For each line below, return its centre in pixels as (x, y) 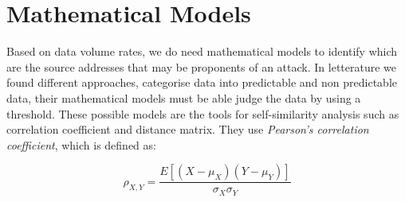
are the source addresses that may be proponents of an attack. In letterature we (202, 66)
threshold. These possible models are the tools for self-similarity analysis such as (203, 113)
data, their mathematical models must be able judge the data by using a (184, 97)
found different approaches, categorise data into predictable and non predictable (202, 82)
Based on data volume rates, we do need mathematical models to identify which (202, 51)
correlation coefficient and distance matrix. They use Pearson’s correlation (188, 129)
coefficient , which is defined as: (81, 144)
